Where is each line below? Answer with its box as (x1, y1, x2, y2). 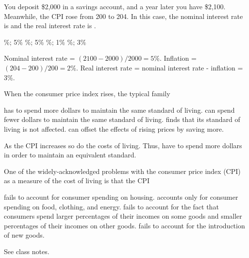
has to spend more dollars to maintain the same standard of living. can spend (4, 104, 235, 115)
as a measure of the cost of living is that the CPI (4, 175, 149, 186)
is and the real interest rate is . (4, 20, 96, 31)
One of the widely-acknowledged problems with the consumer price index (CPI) (4, 166, 241, 176)
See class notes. (4, 246, 50, 256)
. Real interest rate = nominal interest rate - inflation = (76, 62, 243, 72)
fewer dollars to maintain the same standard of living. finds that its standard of (4, 114, 240, 124)
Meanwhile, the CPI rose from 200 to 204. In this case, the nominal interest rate (4, 11, 243, 21)
